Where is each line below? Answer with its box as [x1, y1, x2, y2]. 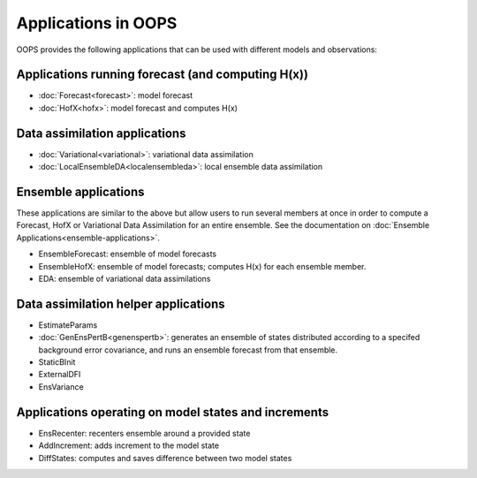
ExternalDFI [38, 369, 81, 380]
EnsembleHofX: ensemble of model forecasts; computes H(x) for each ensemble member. [38, 261, 367, 271]
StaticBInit [38, 357, 76, 368]
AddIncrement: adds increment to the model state [38, 440, 220, 451]
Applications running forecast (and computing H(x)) [16, 67, 309, 82]
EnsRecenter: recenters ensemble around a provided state [38, 428, 251, 438]
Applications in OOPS [16, 13, 178, 33]
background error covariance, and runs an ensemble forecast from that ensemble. [38, 345, 338, 355]
